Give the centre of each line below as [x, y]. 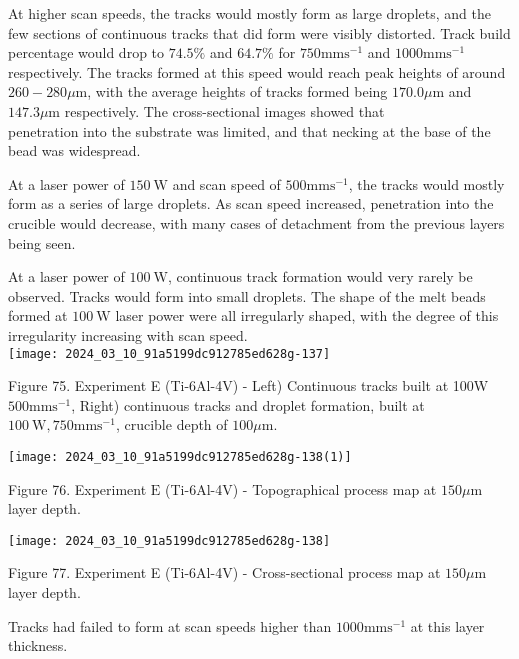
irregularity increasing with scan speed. [128, 334]
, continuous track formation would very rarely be [320, 276]
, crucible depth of [171, 424]
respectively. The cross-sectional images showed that [224, 110]
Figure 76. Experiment [77, 488]
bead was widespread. [74, 150]
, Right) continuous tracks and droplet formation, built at [248, 404]
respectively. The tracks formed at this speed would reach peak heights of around [257, 71]
